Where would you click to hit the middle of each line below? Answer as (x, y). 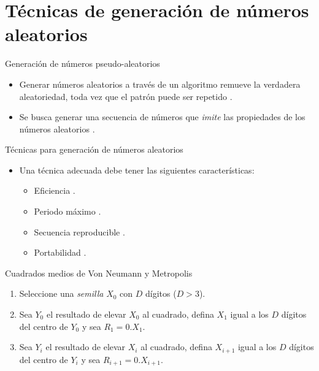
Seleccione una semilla (61, 293)
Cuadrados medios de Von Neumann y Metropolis (99, 273)
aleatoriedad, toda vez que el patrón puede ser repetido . (126, 96)
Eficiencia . (55, 190)
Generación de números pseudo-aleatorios (83, 63)
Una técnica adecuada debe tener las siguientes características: (137, 170)
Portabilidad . (60, 252)
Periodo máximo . (67, 211)
